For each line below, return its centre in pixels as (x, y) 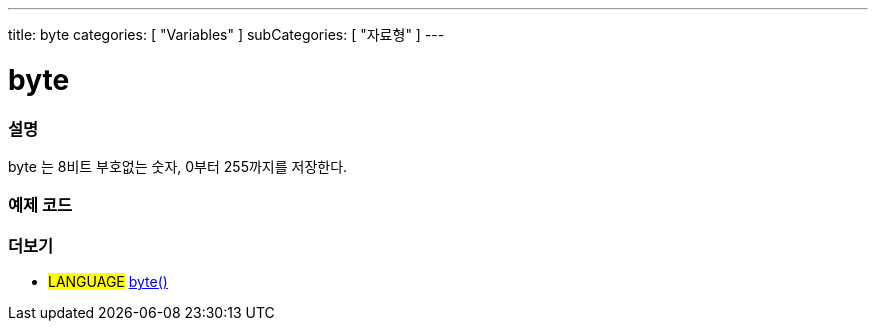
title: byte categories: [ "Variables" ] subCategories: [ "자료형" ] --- (226, 34)
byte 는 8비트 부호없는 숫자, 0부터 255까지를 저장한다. (178, 166)
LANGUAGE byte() (108, 281)
